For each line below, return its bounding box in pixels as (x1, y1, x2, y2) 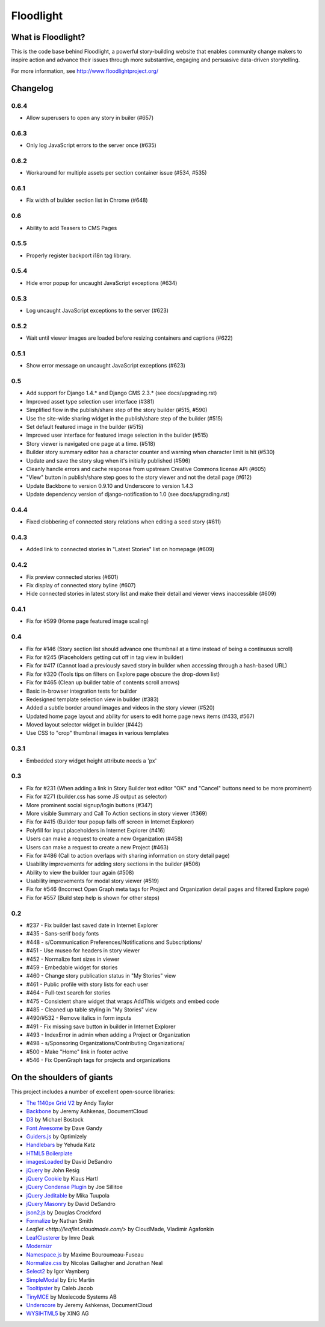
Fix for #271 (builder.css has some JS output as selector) (26, 793, 167, 801)
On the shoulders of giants (11, 1072, 113, 1082)
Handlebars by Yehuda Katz (26, 1141, 96, 1149)
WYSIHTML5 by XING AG (26, 1310, 90, 1317)
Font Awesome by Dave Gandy (26, 1124, 102, 1132)
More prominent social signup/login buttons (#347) (26, 801, 153, 808)
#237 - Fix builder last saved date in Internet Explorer (26, 922, 159, 929)
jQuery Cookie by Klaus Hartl (26, 1175, 99, 1182)
